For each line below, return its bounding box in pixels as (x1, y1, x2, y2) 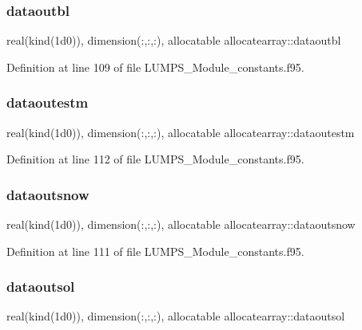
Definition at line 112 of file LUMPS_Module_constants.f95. (6, 151, 304, 167)
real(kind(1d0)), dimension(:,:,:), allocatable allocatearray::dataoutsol (6, 308, 345, 324)
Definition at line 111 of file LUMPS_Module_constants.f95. (6, 242, 304, 259)
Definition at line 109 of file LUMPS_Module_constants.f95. (6, 58, 304, 75)
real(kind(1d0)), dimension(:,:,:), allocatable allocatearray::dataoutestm (6, 124, 355, 140)
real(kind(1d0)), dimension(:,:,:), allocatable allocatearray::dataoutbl (6, 32, 341, 49)
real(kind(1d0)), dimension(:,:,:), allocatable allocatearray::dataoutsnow (6, 216, 356, 233)
